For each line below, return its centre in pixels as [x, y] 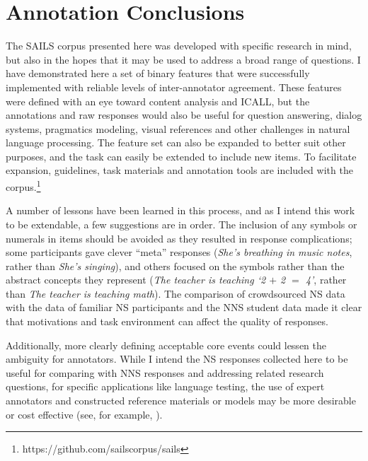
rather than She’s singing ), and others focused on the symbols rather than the [175, 265]
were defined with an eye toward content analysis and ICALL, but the [158, 101]
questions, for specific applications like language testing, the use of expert [165, 386]
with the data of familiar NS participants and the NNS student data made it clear [184, 307]
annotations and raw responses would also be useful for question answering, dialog [184, 115]
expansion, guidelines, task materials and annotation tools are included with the [179, 170]
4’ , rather [326, 280]
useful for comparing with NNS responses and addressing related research [165, 372]
